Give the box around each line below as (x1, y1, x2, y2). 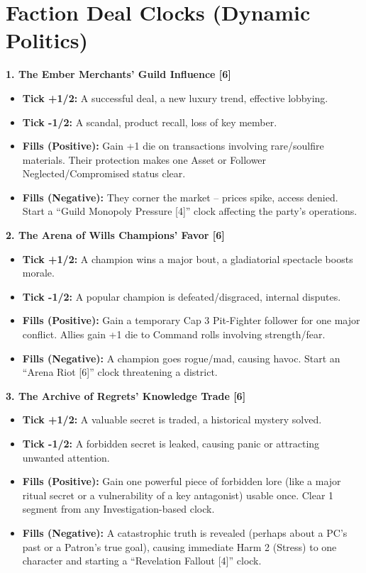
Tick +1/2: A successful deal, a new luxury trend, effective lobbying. (22, 90, 328, 105)
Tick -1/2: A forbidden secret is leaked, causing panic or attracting (22, 436, 320, 450)
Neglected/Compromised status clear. (22, 166, 186, 181)
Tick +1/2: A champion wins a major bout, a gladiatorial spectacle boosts (22, 251, 353, 266)
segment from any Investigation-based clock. (22, 501, 215, 516)
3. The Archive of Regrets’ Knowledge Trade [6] (6, 388, 246, 403)
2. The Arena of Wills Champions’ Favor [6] (6, 228, 225, 243)
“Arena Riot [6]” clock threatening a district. (22, 365, 218, 379)
